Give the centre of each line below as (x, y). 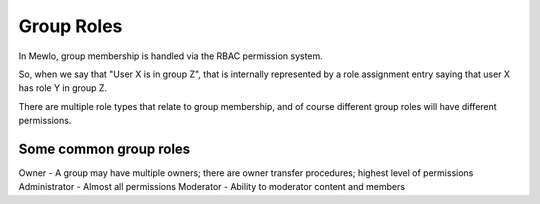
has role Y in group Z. (63, 88)
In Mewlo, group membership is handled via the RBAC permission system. (171, 56)
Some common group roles (104, 148)
